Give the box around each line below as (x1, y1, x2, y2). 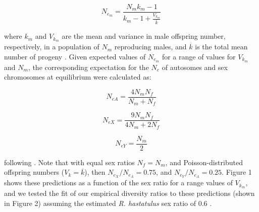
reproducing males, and (114, 41, 187, 52)
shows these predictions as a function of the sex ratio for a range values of (4, 177, 233, 188)
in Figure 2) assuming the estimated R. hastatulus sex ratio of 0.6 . (4, 197, 212, 208)
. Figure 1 (222, 167, 252, 177)
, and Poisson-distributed (165, 157, 243, 167)
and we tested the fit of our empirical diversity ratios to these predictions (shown (4, 188, 255, 198)
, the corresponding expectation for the (28, 61, 149, 72)
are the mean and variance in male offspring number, (62, 31, 226, 41)
